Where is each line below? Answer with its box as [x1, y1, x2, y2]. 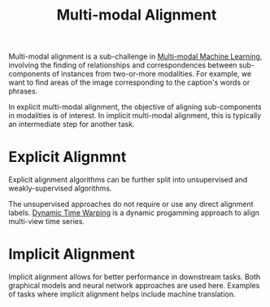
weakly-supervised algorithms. [8, 183, 112, 193]
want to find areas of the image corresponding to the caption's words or [8, 77, 250, 87]
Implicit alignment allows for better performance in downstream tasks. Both [8, 272, 261, 282]
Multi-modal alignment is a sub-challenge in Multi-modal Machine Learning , [8, 51, 263, 62]
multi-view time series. [8, 217, 85, 226]
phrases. [8, 86, 38, 96]
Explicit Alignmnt [8, 148, 127, 166]
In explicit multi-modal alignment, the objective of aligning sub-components [8, 102, 262, 112]
